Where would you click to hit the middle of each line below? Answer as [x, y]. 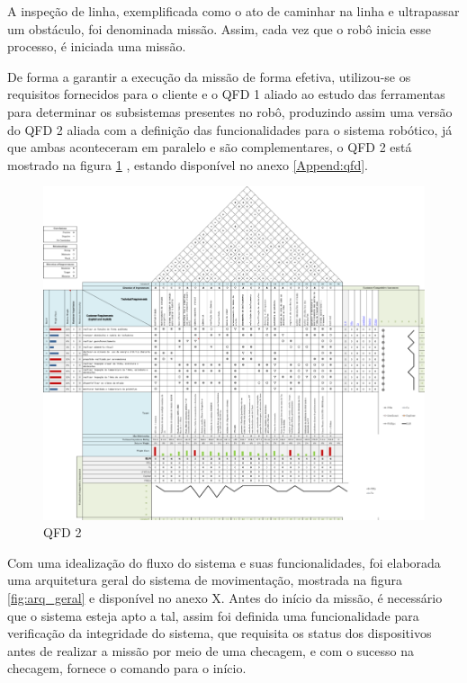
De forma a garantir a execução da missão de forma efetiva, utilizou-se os [209, 76]
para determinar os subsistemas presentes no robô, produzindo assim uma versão [230, 111]
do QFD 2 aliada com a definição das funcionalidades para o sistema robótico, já [230, 129]
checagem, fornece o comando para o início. [127, 668]
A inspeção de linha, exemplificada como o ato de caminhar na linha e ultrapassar [233, 11]
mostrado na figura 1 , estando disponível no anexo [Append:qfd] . [188, 164]
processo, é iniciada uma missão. [97, 46]
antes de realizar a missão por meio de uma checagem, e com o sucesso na [211, 650]
